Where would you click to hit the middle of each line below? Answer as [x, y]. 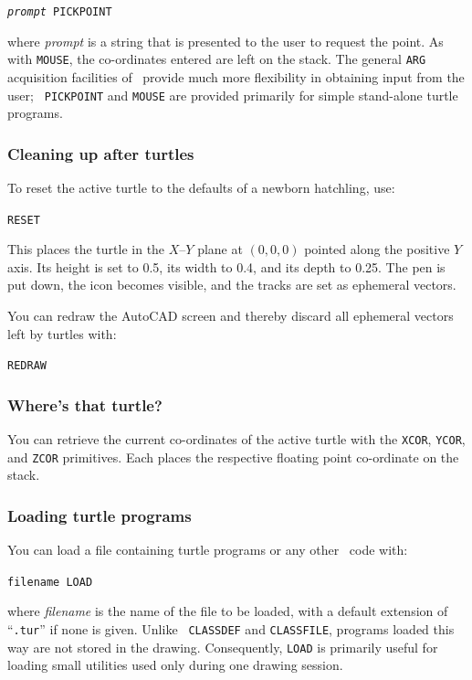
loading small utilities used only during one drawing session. [175, 665]
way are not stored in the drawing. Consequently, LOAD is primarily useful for [223, 647]
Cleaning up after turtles [101, 153]
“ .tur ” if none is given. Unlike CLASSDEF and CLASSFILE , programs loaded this [231, 629]
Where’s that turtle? [85, 404]
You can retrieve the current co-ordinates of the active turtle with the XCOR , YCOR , [236, 439]
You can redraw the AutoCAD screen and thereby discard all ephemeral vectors [231, 315]
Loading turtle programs [100, 515]
